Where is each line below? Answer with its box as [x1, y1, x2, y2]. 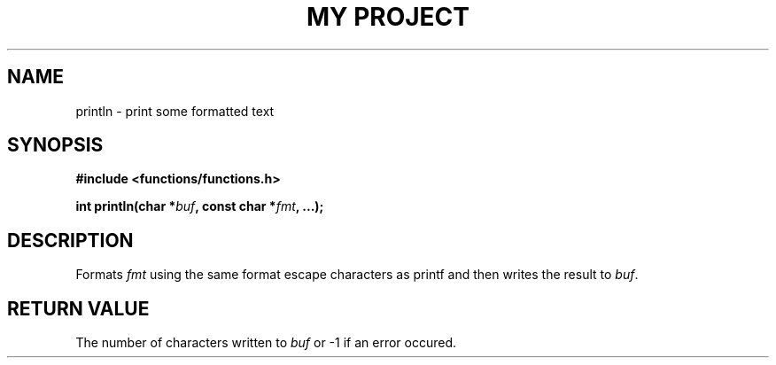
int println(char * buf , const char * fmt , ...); [75, 198, 324, 214]
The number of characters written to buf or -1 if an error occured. [75, 335, 457, 351]
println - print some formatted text [75, 103, 275, 119]
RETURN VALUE [7, 297, 150, 320]
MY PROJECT [306, 2, 470, 32]
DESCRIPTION [7, 229, 134, 252]
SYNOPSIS [7, 134, 104, 157]
